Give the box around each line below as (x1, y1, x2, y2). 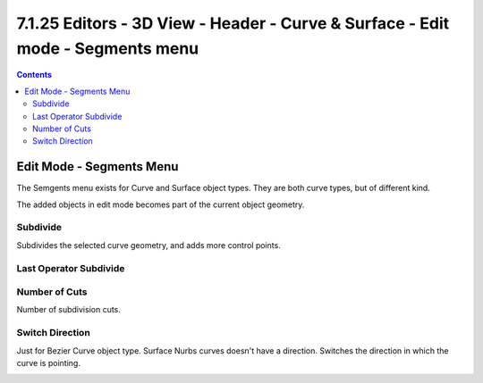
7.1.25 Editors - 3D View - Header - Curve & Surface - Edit (16, 13, 450, 33)
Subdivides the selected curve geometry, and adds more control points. (16, 239, 281, 250)
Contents (16, 70, 53, 80)
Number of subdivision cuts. (16, 304, 121, 315)
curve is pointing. (16, 357, 80, 368)
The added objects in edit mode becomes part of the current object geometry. (16, 199, 305, 210)
